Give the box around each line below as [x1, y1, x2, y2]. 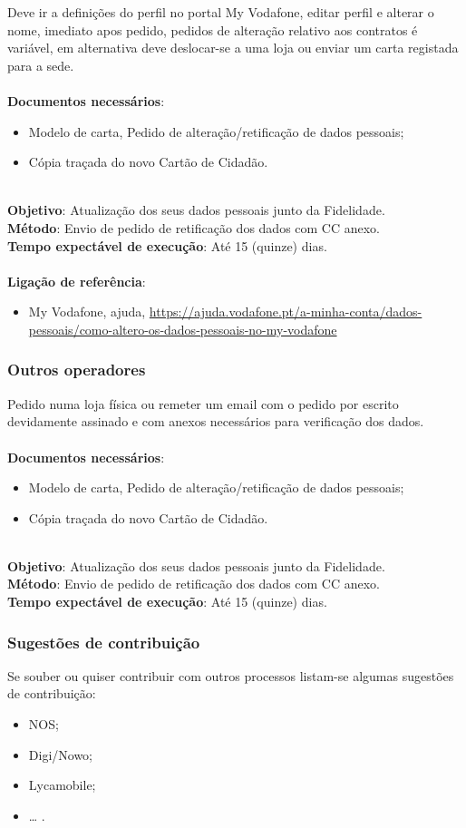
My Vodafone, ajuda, [28, 302, 146, 321]
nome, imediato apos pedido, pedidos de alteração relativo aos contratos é [7, 20, 418, 39]
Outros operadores [7, 358, 146, 381]
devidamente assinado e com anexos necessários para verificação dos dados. [7, 412, 424, 431]
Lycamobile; [28, 775, 96, 794]
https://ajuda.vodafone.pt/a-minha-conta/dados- [149, 302, 422, 321]
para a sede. [7, 55, 74, 74]
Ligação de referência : [7, 271, 146, 290]
